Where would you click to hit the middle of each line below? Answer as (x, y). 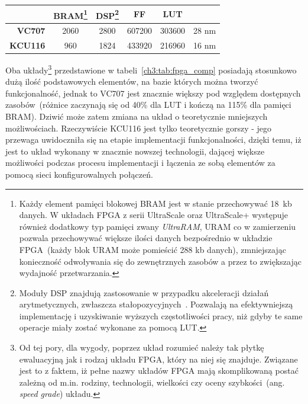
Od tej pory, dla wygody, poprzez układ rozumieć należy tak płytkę (142, 347)
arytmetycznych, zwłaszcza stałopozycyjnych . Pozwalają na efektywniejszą (156, 304)
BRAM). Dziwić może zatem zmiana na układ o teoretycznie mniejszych (137, 116)
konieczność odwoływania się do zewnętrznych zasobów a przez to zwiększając (160, 261)
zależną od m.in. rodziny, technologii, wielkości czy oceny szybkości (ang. (152, 382)
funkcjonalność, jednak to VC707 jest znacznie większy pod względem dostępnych (153, 93)
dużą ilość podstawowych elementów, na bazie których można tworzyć (132, 81)
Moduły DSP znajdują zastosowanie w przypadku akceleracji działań (144, 292)
